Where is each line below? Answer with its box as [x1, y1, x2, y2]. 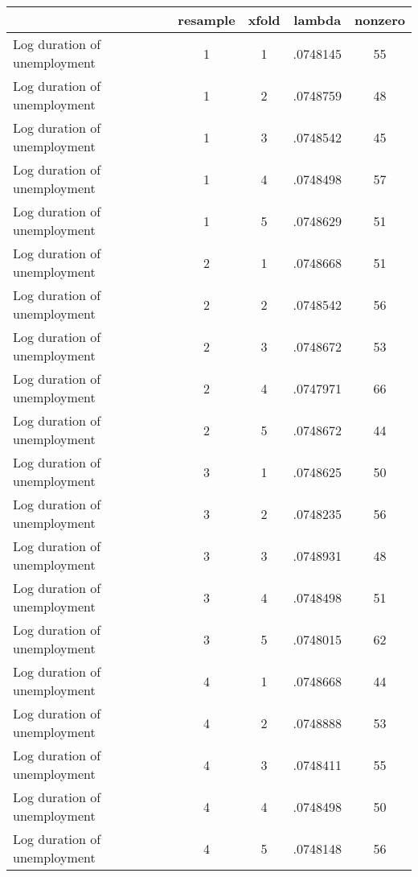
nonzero [354, 10, 405, 29]
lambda [293, 10, 342, 29]
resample [178, 10, 236, 29]
